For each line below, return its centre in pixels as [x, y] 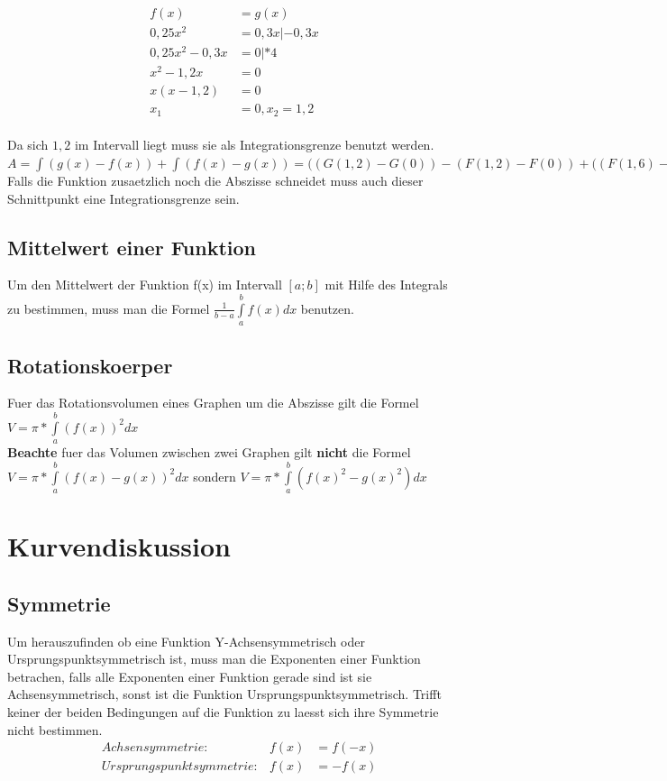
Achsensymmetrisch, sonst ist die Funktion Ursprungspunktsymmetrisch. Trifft [224, 694]
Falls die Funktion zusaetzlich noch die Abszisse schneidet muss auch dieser [215, 181]
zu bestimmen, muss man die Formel [109, 308]
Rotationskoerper [90, 365]
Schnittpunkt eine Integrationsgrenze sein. [123, 198]
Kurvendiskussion [119, 546]
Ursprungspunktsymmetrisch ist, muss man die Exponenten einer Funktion [214, 659]
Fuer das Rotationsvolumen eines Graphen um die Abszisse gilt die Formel [213, 403]
